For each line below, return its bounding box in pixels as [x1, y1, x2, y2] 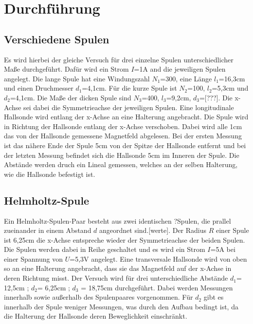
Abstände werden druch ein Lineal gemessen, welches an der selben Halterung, [4, 159, 238, 170]
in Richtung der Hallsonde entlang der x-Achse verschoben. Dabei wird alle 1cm [4, 121, 242, 131]
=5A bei [210, 244, 235, 254]
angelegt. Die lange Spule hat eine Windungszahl [4, 73, 150, 83]
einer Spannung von [4, 253, 63, 264]
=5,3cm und [212, 83, 249, 93]
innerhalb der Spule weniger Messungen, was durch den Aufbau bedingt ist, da [4, 301, 238, 311]
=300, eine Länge [160, 73, 212, 83]
